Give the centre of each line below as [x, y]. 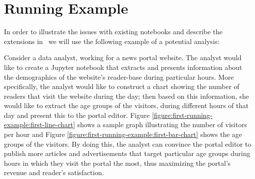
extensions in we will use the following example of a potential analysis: [112, 41]
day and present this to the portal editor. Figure [77, 115]
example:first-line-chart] [40, 124]
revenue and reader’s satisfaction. [54, 172]
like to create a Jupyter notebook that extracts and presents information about [123, 67]
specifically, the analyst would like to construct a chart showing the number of [122, 86]
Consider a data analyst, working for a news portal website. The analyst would [123, 57]
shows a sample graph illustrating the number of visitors [162, 124]
